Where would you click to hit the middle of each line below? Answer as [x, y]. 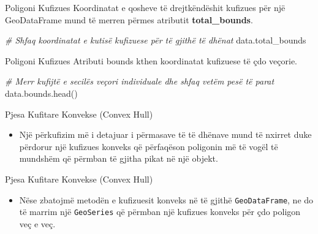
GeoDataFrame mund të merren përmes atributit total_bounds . [129, 19]
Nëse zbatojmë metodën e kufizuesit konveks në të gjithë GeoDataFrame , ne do [166, 199]
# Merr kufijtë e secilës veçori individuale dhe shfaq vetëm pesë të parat [140, 81]
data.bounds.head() [41, 93]
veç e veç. [37, 223]
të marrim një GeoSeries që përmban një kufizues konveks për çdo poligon [160, 212]
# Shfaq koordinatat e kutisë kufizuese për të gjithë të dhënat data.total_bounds [156, 40]
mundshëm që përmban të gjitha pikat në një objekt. [119, 158]
